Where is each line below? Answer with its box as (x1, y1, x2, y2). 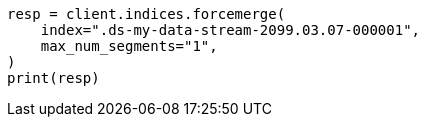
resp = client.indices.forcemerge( (7, 6, 286, 22)
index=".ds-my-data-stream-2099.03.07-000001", (40, 22, 421, 38)
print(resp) (7, 70, 100, 86)
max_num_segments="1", (40, 38, 218, 54)
